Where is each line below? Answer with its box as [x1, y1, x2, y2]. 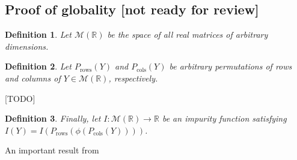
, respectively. [108, 71, 158, 84]
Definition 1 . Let [5, 28, 72, 41]
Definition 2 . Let [5, 60, 72, 73]
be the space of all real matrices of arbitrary [107, 28, 268, 41]
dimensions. [5, 40, 49, 52]
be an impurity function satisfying [162, 112, 287, 125]
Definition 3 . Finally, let [5, 112, 101, 125]
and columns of [5, 71, 61, 84]
